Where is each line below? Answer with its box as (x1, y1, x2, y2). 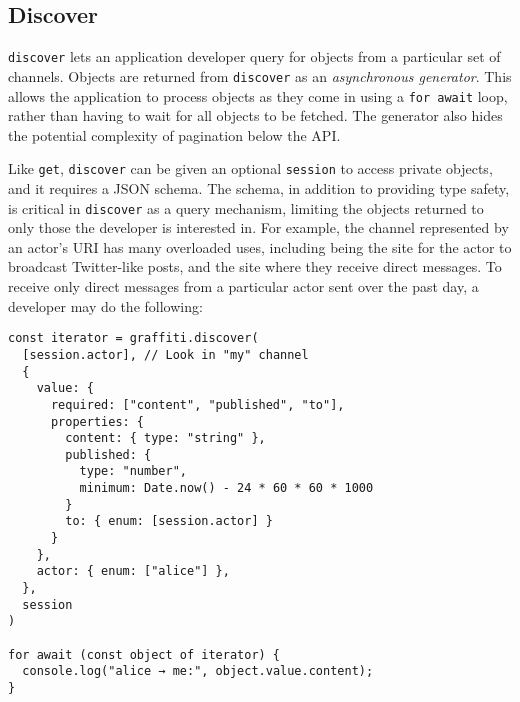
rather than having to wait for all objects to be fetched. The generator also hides (8, 105, 503, 126)
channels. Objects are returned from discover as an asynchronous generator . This (8, 65, 512, 86)
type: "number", (79, 464, 187, 479)
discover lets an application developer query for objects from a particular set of (8, 46, 501, 67)
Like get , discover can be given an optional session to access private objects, (8, 158, 493, 179)
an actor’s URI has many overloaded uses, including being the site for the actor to (8, 236, 512, 257)
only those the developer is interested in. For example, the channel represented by (8, 217, 509, 238)
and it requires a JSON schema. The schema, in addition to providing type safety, (8, 178, 510, 199)
